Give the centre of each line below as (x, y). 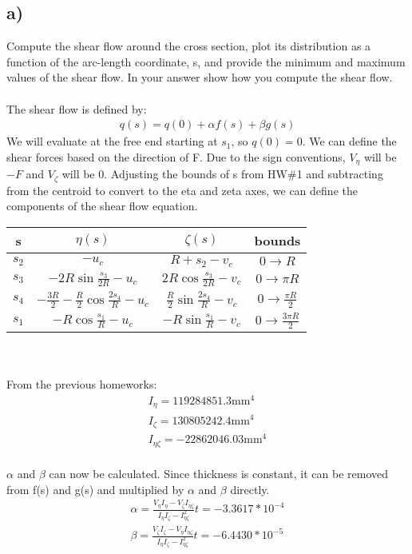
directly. (250, 489)
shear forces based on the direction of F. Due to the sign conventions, (176, 156)
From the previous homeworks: (82, 384)
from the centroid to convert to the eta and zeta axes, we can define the (182, 190)
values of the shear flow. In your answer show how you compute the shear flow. (200, 77)
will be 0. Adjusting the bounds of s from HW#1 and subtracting (222, 174)
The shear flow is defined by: (77, 108)
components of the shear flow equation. (102, 206)
